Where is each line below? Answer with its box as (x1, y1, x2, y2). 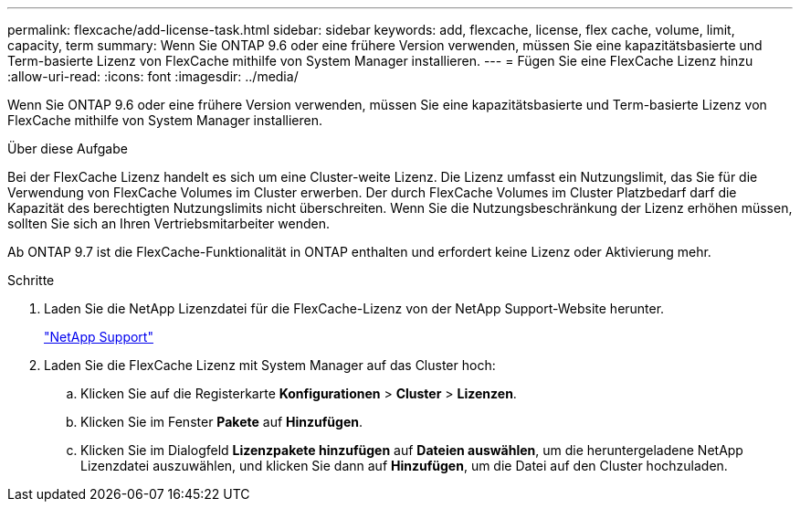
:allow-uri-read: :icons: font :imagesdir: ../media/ (7, 69, 299, 84)
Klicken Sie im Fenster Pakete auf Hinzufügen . (80, 414, 363, 429)
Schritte (7, 272, 55, 288)
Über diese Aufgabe (7, 141, 128, 156)
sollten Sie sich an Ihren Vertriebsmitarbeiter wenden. (7, 216, 330, 231)
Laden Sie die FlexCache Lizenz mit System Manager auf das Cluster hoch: (44, 357, 496, 373)
